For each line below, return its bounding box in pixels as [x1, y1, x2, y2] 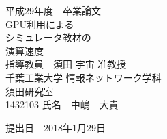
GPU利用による [5, 16, 74, 31]
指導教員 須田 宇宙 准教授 [5, 57, 127, 71]
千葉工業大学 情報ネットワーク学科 [5, 70, 162, 84]
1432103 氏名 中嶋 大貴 [5, 97, 119, 112]
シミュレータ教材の [5, 30, 91, 45]
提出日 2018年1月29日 [5, 120, 106, 134]
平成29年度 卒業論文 [5, 3, 101, 17]
